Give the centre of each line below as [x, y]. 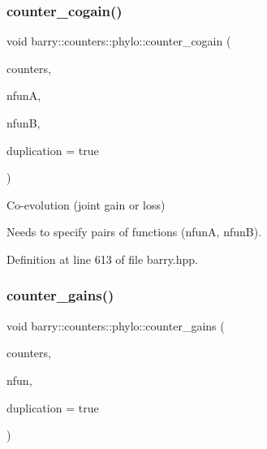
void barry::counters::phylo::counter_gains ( [116, 325]
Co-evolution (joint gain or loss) [86, 204]
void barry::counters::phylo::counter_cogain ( [119, 41]
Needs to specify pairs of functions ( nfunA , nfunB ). [134, 232]
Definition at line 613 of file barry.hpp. [102, 259]
